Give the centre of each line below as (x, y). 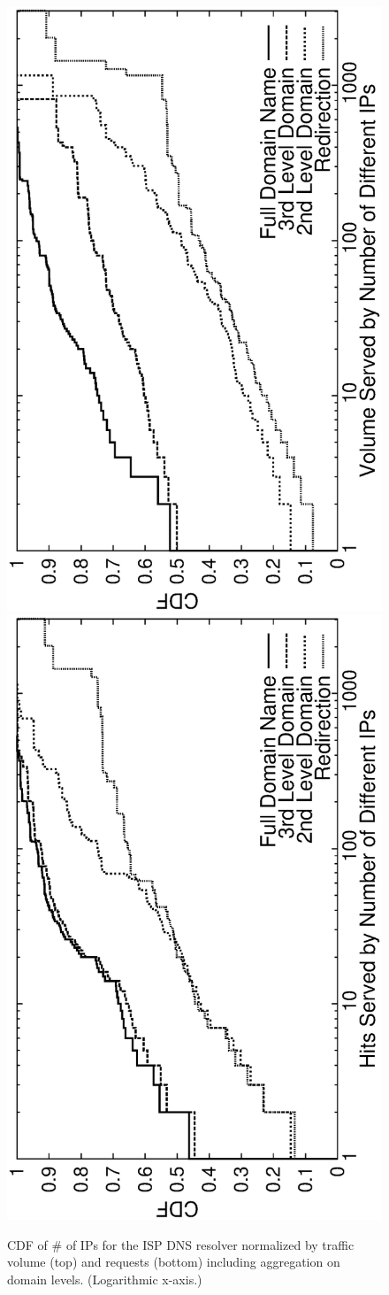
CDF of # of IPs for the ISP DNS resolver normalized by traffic (181, 1244)
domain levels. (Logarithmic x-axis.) (105, 1279)
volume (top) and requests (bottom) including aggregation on (174, 1262)
